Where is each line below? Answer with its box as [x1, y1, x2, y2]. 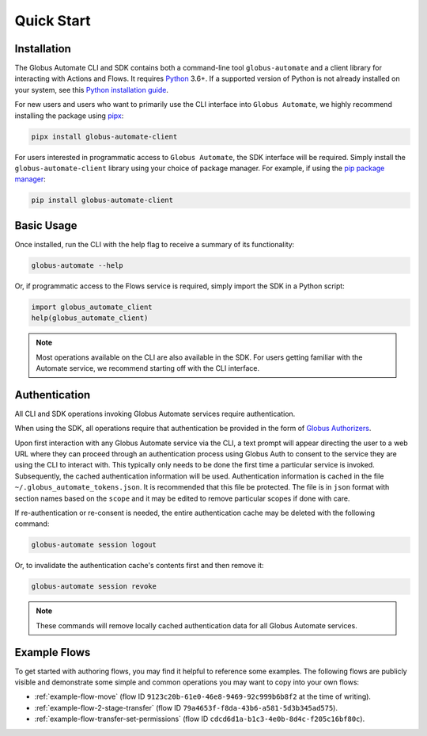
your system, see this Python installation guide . [14, 85, 169, 94]
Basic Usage [14, 219, 77, 232]
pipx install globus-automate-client [31, 132, 178, 141]
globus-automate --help [31, 261, 124, 269]
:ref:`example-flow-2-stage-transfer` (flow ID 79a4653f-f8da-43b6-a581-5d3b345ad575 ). [34, 703, 338, 712]
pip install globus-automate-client [31, 196, 174, 205]
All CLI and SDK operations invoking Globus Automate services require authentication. [14, 409, 296, 418]
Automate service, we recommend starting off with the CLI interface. [36, 363, 260, 372]
